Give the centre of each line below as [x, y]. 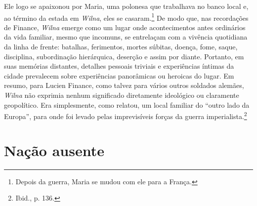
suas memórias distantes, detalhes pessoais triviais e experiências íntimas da [119, 66]
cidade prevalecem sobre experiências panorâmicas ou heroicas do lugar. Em [119, 75]
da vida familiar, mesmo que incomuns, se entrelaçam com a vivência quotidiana [126, 37]
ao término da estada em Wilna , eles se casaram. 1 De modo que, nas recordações [126, 17]
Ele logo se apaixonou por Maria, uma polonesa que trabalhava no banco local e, [126, 6]
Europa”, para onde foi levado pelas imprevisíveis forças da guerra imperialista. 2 [126, 115]
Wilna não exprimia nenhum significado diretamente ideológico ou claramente [122, 95]
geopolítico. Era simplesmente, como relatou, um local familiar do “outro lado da [127, 104]
